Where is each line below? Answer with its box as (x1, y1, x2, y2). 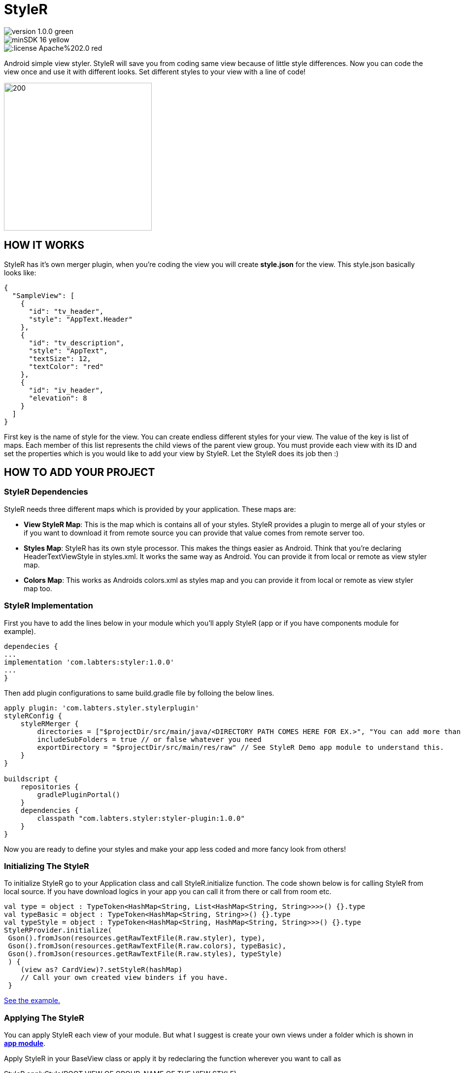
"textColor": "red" (29, 362, 104, 370)
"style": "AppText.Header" (29, 315, 133, 323)
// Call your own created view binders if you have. (20, 973, 229, 982)
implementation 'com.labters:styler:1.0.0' (4, 658, 174, 666)
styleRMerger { (20, 719, 79, 728)
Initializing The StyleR (4, 861, 89, 871)
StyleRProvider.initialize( (4, 926, 112, 935)
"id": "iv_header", (29, 386, 104, 394)
